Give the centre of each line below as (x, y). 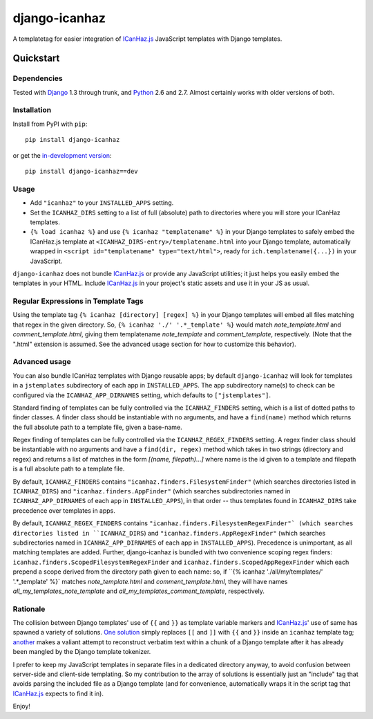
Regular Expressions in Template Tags (78, 301)
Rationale (29, 609)
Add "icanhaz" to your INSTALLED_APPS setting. (102, 203)
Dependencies (38, 78)
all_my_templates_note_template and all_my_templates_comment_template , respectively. (139, 591)
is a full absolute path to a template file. (69, 469)
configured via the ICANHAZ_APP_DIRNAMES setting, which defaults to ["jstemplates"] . (142, 395)
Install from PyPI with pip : (50, 124)
